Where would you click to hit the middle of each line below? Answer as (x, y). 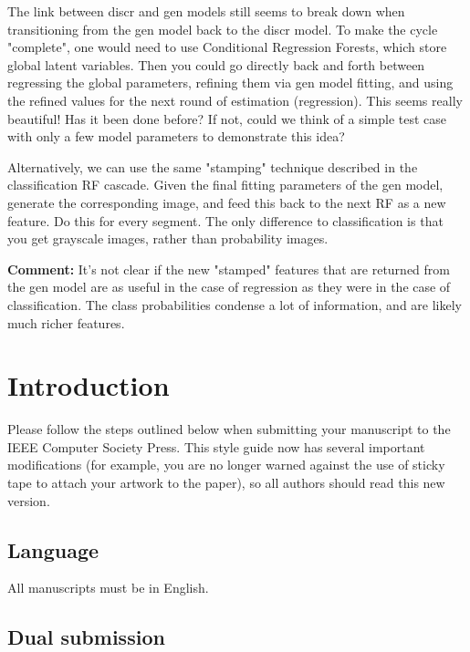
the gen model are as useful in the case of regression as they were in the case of (229, 287)
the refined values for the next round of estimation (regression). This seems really (235, 100)
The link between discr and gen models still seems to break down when (206, 11)
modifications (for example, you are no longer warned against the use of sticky (226, 465)
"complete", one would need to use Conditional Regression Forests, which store (227, 47)
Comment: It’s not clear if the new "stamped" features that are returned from (229, 269)
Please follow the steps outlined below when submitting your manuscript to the (229, 429)
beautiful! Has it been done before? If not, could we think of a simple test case (227, 118)
